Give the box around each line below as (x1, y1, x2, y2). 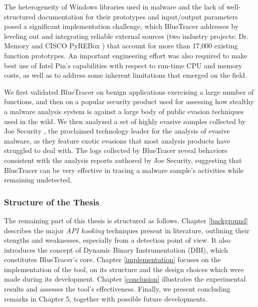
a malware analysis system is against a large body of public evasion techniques (4, 106, 244, 116)
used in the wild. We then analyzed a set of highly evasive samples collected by (4, 116, 246, 126)
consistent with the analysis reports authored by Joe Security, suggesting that (4, 154, 242, 165)
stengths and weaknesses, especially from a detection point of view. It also (4, 235, 231, 245)
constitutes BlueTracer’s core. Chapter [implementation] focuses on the (4, 254, 221, 265)
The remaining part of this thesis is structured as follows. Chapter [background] (4, 215, 248, 225)
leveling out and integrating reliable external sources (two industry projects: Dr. (4, 30, 249, 41)
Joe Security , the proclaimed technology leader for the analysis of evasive (4, 126, 230, 136)
